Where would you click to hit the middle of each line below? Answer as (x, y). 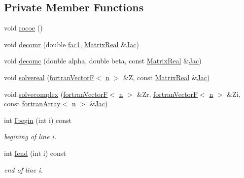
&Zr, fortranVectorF (167, 94)
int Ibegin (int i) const (38, 120)
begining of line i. (30, 136)
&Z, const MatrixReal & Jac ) (166, 77)
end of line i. (23, 169)
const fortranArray (32, 104)
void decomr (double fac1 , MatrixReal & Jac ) (71, 44)
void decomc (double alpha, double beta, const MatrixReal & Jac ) (103, 61)
